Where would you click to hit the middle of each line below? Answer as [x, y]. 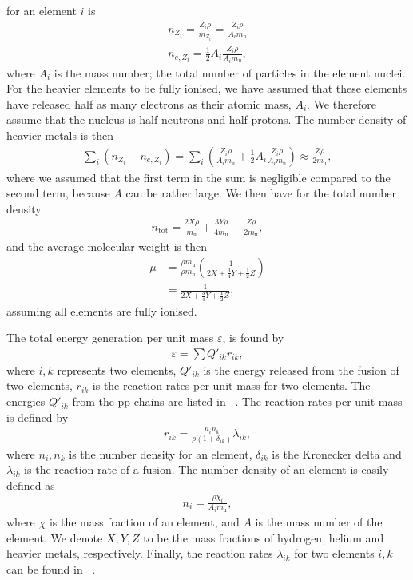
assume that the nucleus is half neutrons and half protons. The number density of [206, 119]
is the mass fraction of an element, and [144, 522]
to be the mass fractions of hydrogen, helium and [264, 537]
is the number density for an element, [161, 453]
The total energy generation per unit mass [110, 338]
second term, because [58, 193]
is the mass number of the [319, 522]
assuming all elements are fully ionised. [102, 310]
